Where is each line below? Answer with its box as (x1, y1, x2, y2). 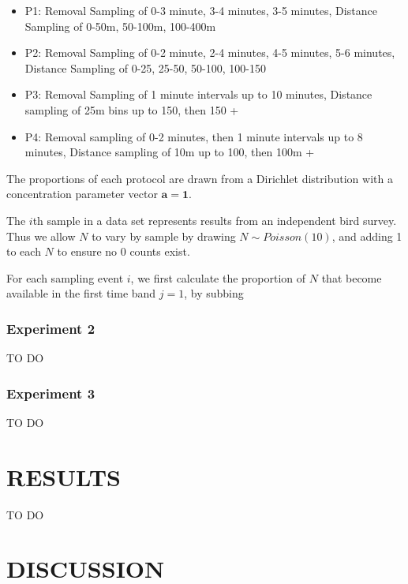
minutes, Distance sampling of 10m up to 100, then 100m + (24, 144, 315, 160)
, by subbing (184, 285, 244, 301)
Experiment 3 (6, 383, 95, 402)
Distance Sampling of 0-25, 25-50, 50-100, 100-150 (24, 59, 266, 76)
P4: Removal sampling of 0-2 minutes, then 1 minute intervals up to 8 (24, 128, 363, 144)
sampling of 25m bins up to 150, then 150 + (24, 101, 239, 118)
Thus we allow (6, 227, 76, 244)
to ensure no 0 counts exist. (57, 243, 190, 260)
